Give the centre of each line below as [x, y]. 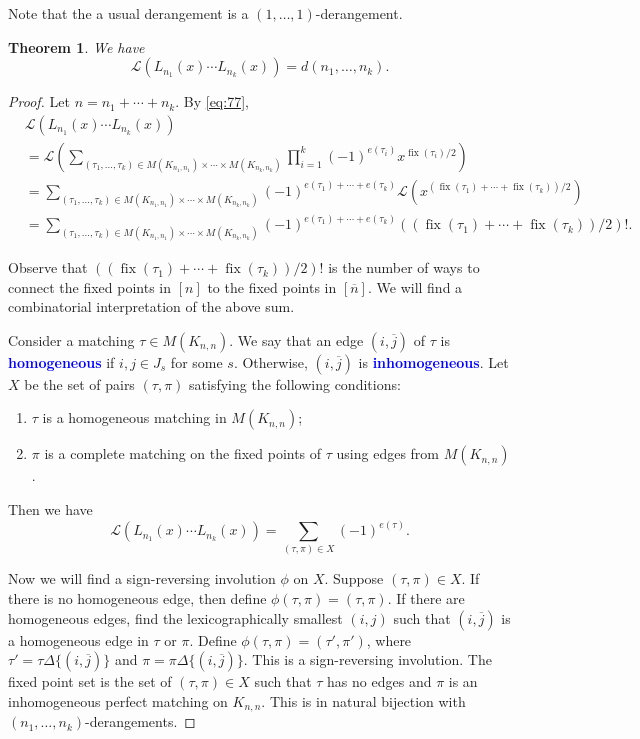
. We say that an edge [296, 339]
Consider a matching [71, 339]
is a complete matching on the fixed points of [183, 453]
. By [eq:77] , [212, 101]
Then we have [50, 509]
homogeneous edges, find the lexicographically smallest [175, 617]
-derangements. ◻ [140, 721]
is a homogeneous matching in [134, 417]
